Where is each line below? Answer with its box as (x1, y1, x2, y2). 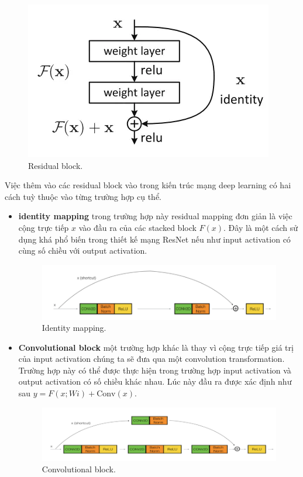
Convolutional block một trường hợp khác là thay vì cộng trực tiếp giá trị (18, 341, 294, 353)
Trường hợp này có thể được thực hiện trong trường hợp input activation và (18, 364, 291, 376)
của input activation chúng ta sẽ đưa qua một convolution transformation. (18, 352, 285, 365)
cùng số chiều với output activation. (18, 244, 147, 257)
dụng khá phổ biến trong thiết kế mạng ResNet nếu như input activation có (18, 233, 291, 245)
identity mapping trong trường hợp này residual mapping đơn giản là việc (18, 210, 292, 222)
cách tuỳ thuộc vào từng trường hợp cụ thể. (5, 190, 162, 202)
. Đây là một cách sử (223, 221, 298, 233)
